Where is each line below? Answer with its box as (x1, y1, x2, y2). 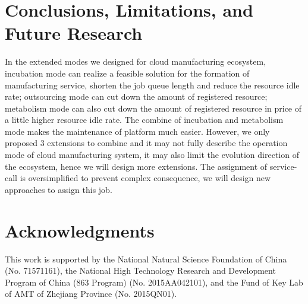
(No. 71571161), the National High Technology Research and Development (5, 264, 276, 277)
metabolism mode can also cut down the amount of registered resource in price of (5, 102, 302, 114)
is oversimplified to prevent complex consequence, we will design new (20, 172, 271, 184)
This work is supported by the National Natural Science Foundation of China (5, 252, 287, 265)
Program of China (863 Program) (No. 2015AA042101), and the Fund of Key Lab (5, 275, 303, 288)
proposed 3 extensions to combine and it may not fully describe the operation (5, 137, 288, 149)
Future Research (5, 21, 143, 45)
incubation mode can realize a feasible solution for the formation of (5, 66, 250, 79)
